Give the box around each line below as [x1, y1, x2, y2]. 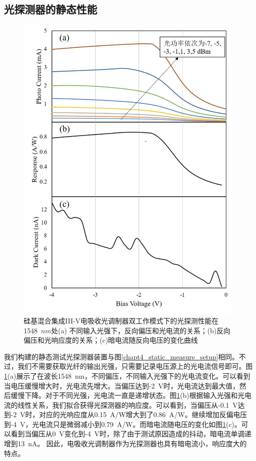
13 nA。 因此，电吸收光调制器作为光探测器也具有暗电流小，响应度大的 [17, 438, 247, 449]
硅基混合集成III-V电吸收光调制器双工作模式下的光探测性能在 [24, 315, 219, 325]
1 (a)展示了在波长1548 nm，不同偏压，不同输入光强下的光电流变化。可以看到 [4, 370, 251, 381]
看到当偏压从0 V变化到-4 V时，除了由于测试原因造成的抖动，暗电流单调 [10, 428, 245, 439]
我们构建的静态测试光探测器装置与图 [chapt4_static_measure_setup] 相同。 [4, 351, 239, 361]
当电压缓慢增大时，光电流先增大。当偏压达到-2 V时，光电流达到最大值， [4, 380, 240, 390]
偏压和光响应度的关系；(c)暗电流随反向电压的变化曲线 [24, 335, 198, 345]
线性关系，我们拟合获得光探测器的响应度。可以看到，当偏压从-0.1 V [17, 399, 238, 410]
